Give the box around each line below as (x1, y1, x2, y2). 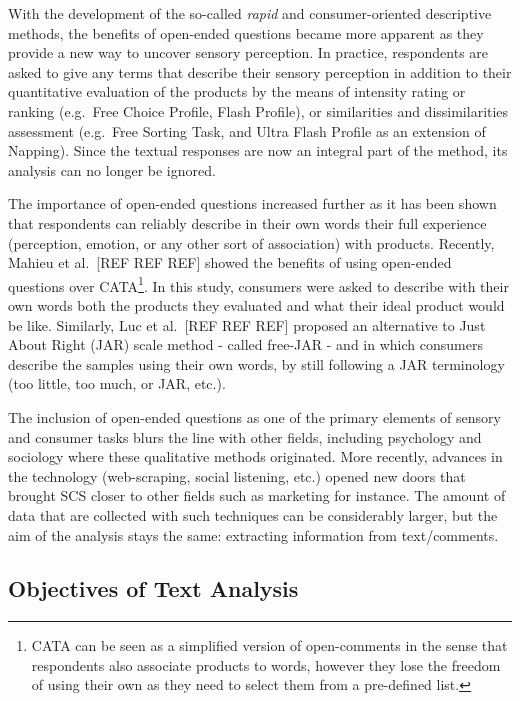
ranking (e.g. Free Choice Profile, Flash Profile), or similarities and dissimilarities (8, 100, 509, 121)
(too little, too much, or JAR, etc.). (8, 373, 226, 394)
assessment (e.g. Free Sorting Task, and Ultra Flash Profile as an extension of (8, 120, 486, 141)
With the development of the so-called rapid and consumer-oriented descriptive (8, 3, 492, 23)
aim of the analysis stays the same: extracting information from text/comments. (8, 524, 499, 545)
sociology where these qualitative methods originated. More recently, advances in (8, 446, 503, 467)
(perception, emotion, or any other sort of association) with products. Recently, (8, 232, 495, 253)
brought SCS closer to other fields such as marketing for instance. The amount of (8, 485, 506, 506)
